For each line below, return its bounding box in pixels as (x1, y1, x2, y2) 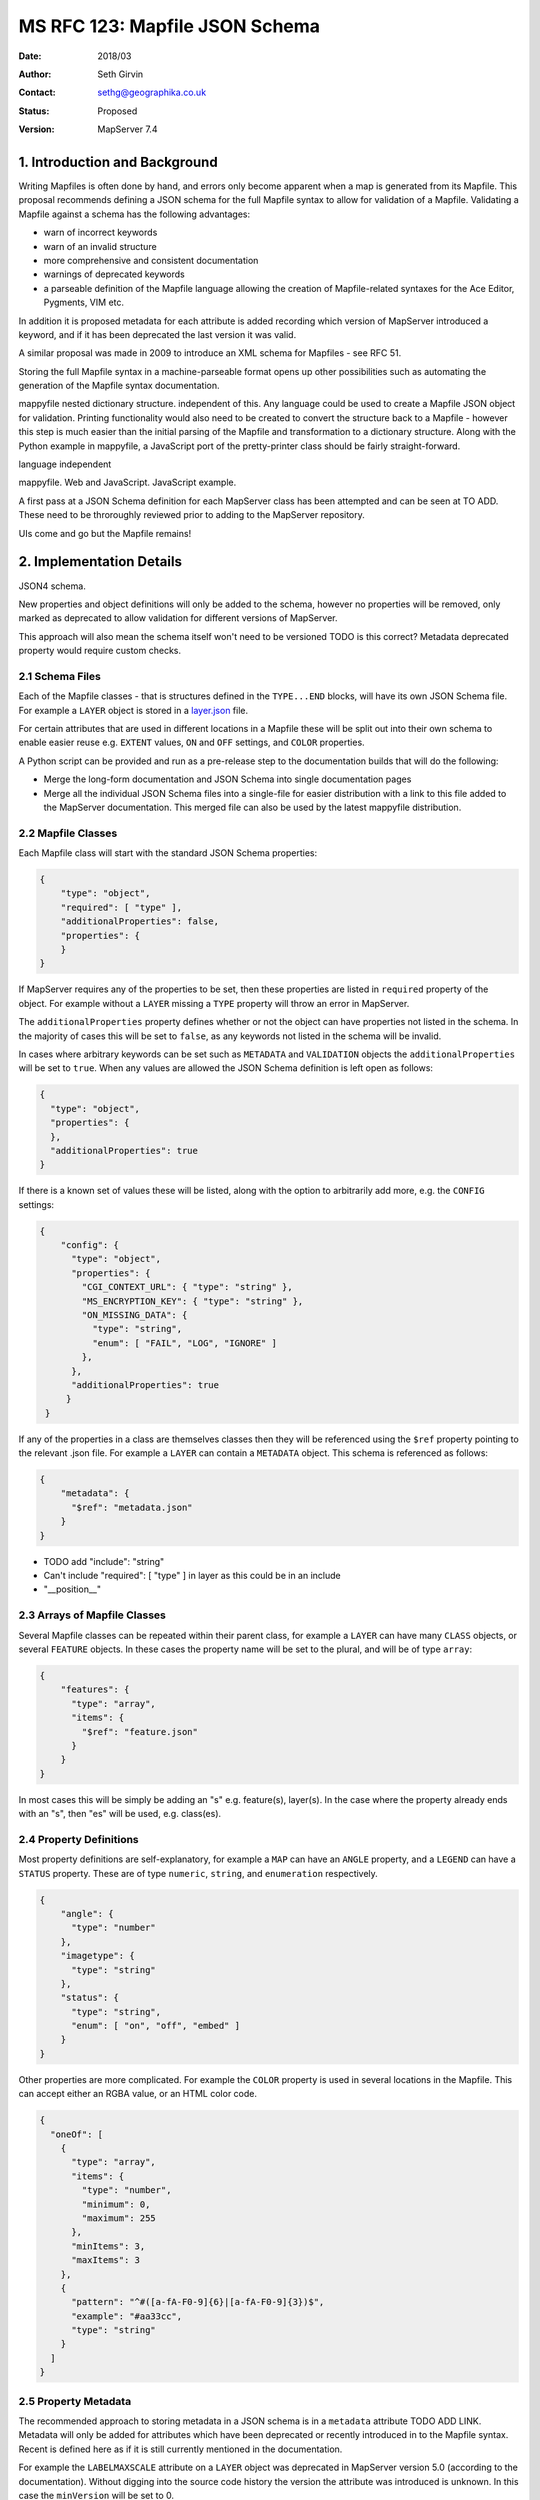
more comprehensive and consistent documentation (43, 254, 259, 266)
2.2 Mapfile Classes (18, 826, 118, 840)
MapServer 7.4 (97, 123, 158, 135)
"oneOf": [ (50, 2128, 104, 2140)
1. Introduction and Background (18, 153, 219, 170)
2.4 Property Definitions (18, 1832, 139, 1846)
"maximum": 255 (81, 2212, 157, 2224)
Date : (18, 50, 42, 62)
